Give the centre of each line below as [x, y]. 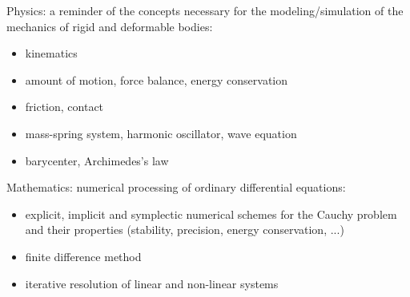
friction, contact [64, 107]
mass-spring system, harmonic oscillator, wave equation [161, 133]
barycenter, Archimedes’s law [97, 160]
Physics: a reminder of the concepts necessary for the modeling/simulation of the [205, 10]
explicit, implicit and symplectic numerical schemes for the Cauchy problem [211, 214]
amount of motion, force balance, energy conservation [157, 79]
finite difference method [83, 256]
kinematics [51, 53]
